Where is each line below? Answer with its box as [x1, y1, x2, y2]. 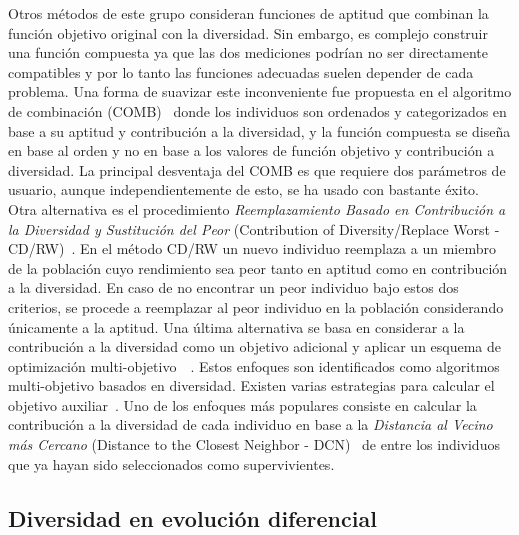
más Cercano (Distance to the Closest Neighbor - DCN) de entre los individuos [8, 434, 500, 455]
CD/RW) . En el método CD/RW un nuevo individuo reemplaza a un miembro [8, 238, 496, 259]
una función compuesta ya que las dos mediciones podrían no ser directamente [8, 42, 488, 63]
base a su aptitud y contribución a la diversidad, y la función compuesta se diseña [8, 120, 511, 141]
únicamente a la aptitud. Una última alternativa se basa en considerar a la [8, 316, 465, 337]
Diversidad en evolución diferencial [8, 502, 377, 533]
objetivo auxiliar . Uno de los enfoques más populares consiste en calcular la [8, 394, 477, 415]
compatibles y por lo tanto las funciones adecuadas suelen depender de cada [8, 61, 474, 82]
